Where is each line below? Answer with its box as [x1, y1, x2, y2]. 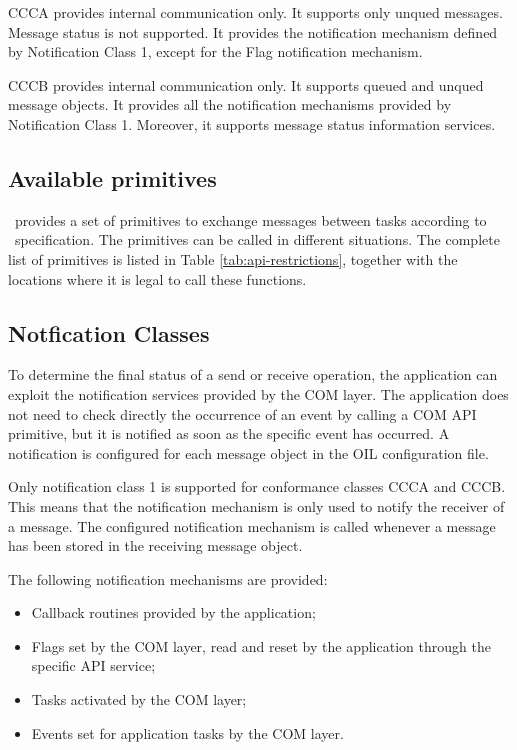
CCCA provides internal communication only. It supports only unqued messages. [8, 2, 503, 22]
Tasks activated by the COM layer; [31, 689, 247, 710]
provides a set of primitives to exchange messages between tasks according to [14, 209, 487, 230]
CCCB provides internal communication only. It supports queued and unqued [8, 74, 484, 95]
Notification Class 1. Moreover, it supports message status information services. [8, 113, 496, 134]
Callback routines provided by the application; [31, 602, 316, 623]
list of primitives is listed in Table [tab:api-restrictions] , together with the [8, 248, 458, 269]
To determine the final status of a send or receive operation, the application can [8, 364, 498, 385]
